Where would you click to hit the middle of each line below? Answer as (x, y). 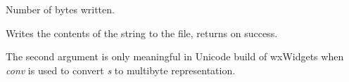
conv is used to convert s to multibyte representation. (121, 70)
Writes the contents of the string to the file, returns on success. (142, 33)
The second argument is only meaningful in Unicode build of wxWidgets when (175, 56)
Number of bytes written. (60, 9)
